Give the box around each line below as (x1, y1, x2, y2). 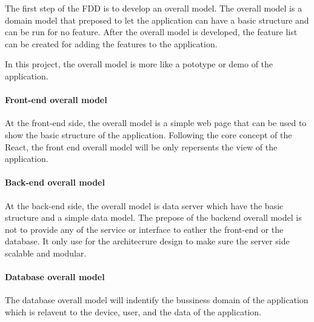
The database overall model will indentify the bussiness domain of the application (5, 293, 309, 306)
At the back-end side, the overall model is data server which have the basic (5, 199, 284, 212)
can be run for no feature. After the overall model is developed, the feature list (5, 25, 298, 38)
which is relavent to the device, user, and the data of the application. (5, 305, 261, 318)
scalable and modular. (5, 246, 87, 259)
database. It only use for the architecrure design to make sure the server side (5, 235, 290, 247)
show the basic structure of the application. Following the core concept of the (5, 128, 292, 141)
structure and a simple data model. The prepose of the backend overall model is (5, 211, 302, 224)
